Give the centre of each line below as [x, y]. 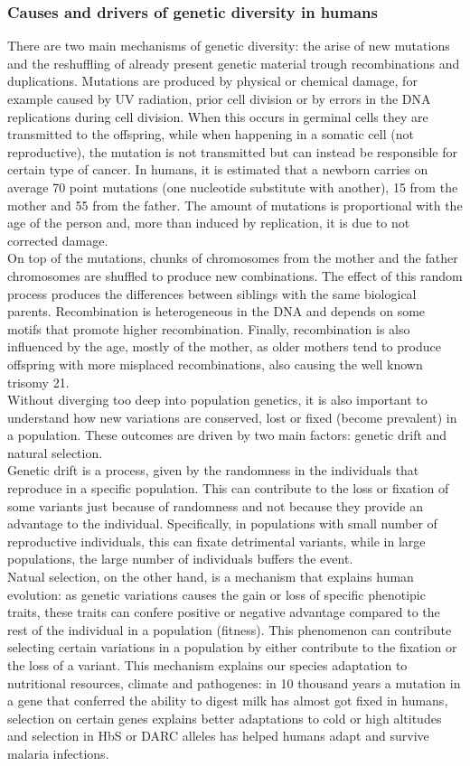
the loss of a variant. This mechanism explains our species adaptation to [207, 665]
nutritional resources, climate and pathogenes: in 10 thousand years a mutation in [234, 682]
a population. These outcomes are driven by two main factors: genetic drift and [227, 435]
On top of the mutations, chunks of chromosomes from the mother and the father [233, 258]
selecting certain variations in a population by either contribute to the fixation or [232, 647]
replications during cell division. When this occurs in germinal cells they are [218, 116]
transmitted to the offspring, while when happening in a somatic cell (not [211, 134]
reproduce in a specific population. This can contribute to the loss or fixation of [228, 488]
